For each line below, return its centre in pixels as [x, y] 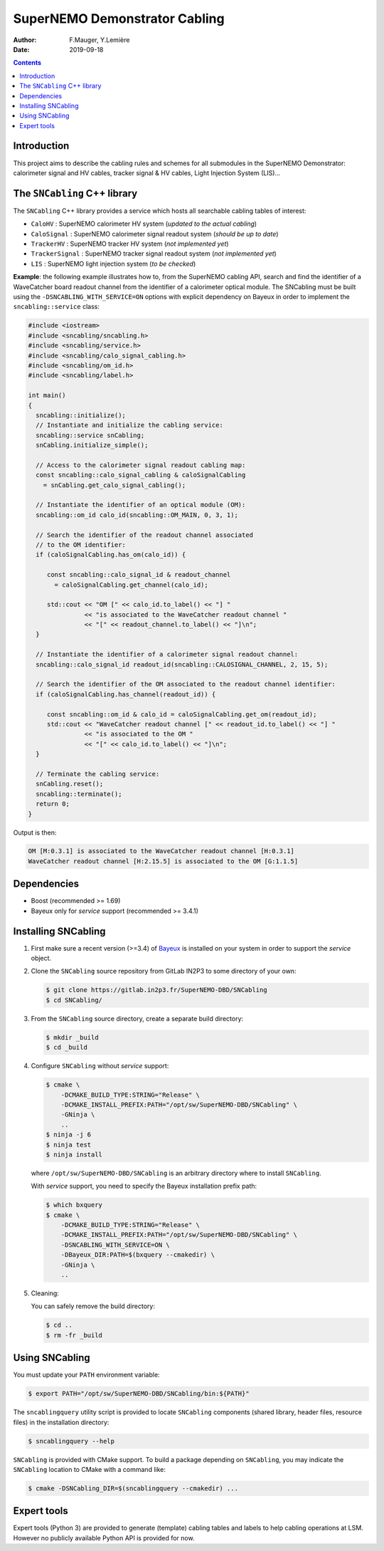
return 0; [53, 804]
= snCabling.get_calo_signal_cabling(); [114, 485]
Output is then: [35, 832]
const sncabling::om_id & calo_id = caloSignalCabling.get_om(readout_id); [182, 714]
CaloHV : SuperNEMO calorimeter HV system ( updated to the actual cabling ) [144, 224]
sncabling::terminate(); [79, 794]
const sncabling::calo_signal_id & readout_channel [139, 575]
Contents [27, 63]
